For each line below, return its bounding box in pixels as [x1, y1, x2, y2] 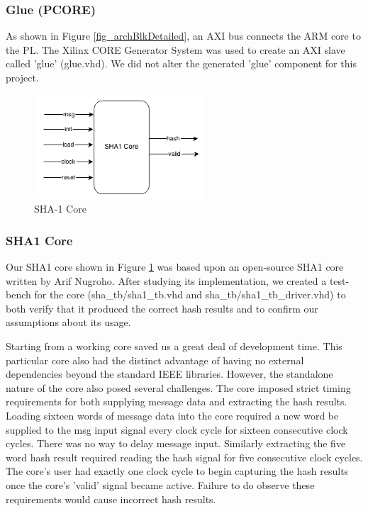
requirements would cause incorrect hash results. [6, 491, 216, 506]
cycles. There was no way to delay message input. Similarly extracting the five [6, 436, 346, 451]
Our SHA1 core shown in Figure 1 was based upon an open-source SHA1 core [6, 259, 344, 274]
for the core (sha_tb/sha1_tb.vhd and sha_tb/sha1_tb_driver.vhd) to [34, 287, 346, 302]
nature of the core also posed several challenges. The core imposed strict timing [6, 380, 351, 395]
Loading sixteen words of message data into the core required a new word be [6, 408, 339, 423]
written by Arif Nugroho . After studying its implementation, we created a [6, 273, 327, 288]
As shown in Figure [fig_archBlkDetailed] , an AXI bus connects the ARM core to [6, 28, 361, 43]
